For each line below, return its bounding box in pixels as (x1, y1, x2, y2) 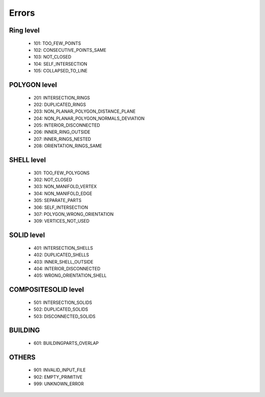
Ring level (9, 26, 40, 34)
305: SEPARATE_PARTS (33, 198, 82, 203)
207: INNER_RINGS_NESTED (33, 136, 91, 142)
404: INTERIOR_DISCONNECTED (33, 265, 101, 271)
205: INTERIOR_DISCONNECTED (33, 122, 100, 128)
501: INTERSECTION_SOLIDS (33, 299, 93, 305)
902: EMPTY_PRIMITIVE (33, 374, 83, 380)
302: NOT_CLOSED (33, 177, 72, 183)
